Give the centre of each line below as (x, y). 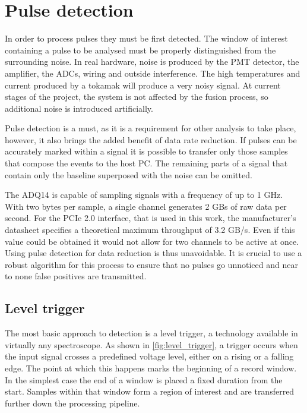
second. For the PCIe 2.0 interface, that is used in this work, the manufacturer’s (151, 218)
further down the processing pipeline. (72, 403)
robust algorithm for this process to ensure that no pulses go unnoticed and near (151, 264)
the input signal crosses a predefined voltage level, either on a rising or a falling (149, 356)
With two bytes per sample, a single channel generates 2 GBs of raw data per (146, 206)
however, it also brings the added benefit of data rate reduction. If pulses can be (151, 139)
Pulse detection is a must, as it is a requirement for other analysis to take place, (151, 128)
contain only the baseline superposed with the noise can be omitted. (129, 174)
